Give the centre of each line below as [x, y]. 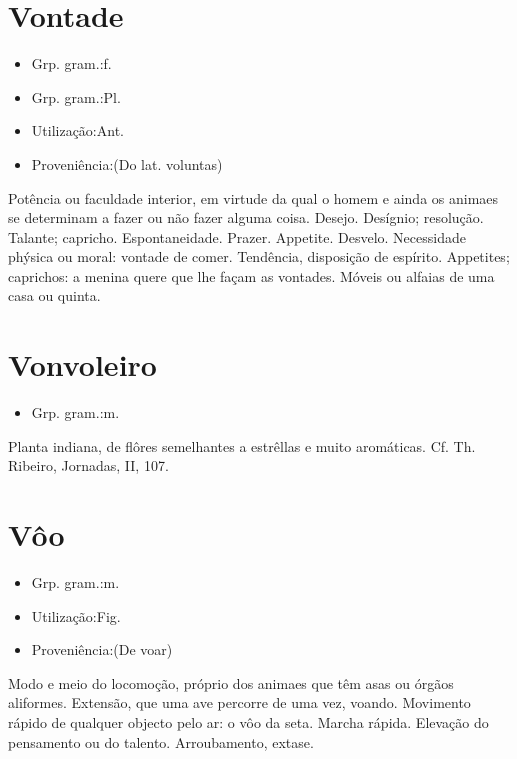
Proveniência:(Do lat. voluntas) [127, 163]
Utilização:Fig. [76, 615]
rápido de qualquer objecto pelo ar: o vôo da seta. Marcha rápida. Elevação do [248, 722]
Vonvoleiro [82, 364]
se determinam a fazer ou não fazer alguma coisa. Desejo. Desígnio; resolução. [246, 217]
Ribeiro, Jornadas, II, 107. [88, 465]
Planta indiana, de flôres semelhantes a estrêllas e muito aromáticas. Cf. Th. [242, 445]
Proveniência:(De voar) [102, 649]
